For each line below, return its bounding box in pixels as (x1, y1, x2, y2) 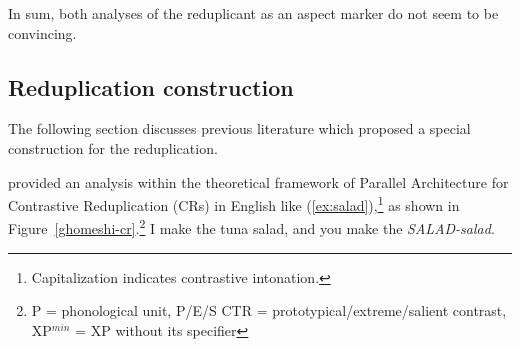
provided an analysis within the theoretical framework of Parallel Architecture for (8, 171, 509, 192)
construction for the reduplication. (8, 137, 218, 158)
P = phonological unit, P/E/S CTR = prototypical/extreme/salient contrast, (31, 300, 507, 321)
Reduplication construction (8, 71, 294, 102)
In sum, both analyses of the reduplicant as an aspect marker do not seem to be (8, 3, 499, 23)
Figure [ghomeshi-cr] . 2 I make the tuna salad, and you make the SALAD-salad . (8, 215, 495, 239)
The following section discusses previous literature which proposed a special (8, 118, 471, 139)
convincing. (8, 22, 77, 43)
